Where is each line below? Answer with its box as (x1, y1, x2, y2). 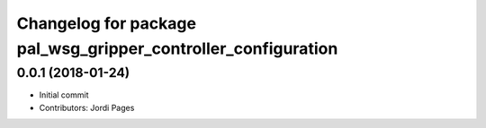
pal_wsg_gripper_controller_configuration (16, 38, 338, 58)
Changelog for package (16, 13, 197, 33)
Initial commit (39, 90, 89, 100)
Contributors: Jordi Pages (39, 102, 135, 113)
